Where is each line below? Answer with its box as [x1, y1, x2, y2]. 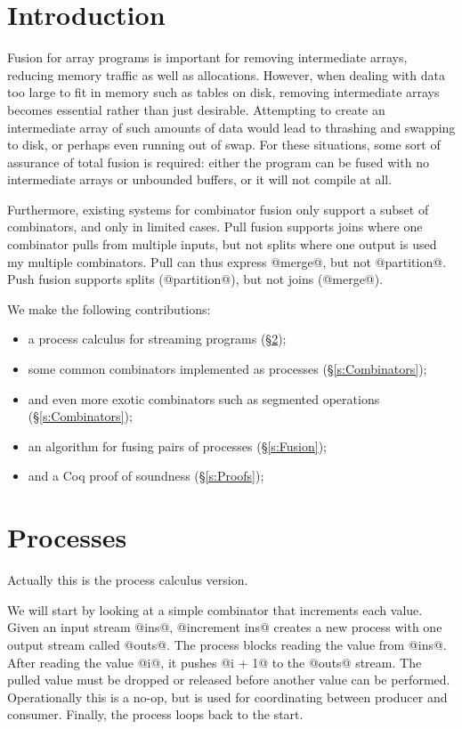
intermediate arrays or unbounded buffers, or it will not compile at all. [7, 170, 393, 189]
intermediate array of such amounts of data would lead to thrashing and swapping [7, 117, 456, 136]
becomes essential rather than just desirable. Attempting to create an [7, 100, 385, 118]
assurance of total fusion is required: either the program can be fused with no [7, 152, 429, 171]
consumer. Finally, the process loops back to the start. [7, 705, 304, 724]
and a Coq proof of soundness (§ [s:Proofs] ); [28, 466, 264, 485]
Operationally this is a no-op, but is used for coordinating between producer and [7, 687, 448, 706]
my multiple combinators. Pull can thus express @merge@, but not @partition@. [7, 252, 447, 271]
